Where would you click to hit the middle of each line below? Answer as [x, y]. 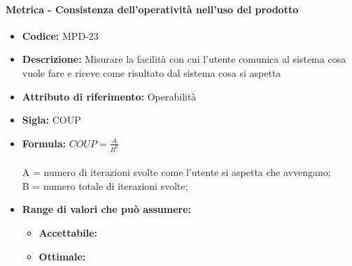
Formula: [44, 143]
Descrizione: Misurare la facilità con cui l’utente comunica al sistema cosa [184, 59]
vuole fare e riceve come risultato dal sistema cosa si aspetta [152, 72]
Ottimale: [62, 256]
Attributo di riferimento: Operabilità [109, 96]
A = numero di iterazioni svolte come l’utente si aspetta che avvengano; [176, 172]
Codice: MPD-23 [60, 35]
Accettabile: [68, 233]
